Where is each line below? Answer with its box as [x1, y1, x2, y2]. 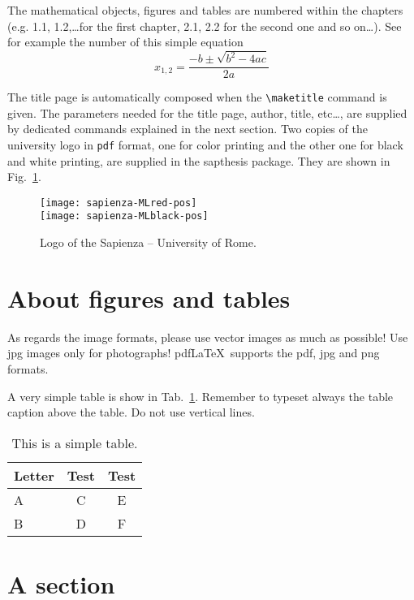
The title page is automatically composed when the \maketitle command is [7, 88, 387, 106]
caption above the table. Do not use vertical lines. [7, 404, 255, 421]
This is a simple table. [11, 433, 138, 452]
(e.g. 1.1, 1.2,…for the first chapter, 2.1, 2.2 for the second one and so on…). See [7, 17, 402, 34]
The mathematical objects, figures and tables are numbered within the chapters [7, 2, 403, 18]
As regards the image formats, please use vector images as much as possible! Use [7, 328, 408, 345]
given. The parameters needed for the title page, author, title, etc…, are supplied [7, 104, 408, 121]
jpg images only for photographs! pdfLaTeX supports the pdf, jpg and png [7, 344, 380, 361]
